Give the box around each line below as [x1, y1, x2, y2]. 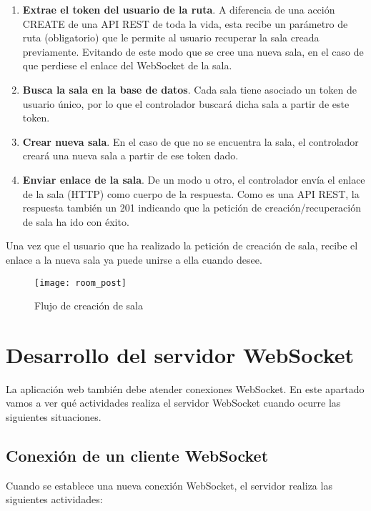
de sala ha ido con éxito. [22, 214, 129, 229]
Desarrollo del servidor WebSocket [6, 339, 355, 369]
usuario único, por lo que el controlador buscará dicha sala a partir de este [22, 96, 350, 111]
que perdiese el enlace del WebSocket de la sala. [22, 58, 232, 73]
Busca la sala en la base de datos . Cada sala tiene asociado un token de [22, 81, 357, 96]
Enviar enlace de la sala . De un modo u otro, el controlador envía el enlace [22, 172, 365, 187]
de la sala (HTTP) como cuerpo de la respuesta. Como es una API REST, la [22, 186, 360, 201]
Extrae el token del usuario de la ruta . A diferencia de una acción [22, 2, 335, 16]
